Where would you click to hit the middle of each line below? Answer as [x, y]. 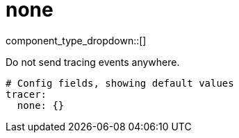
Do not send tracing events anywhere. [93, 62]
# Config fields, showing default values [120, 83]
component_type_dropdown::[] [76, 40]
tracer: [26, 94]
